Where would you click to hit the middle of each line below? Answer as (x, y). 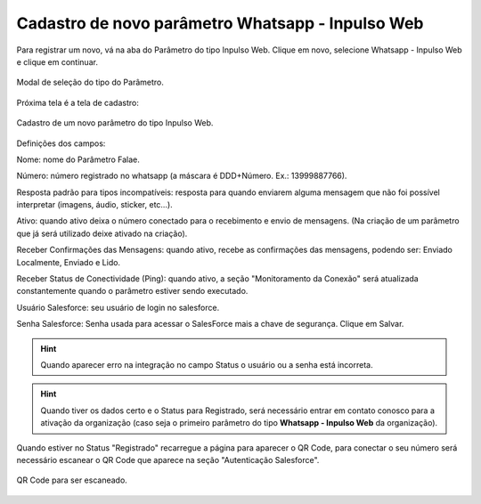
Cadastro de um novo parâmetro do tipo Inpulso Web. (115, 123)
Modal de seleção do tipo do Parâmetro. (90, 82)
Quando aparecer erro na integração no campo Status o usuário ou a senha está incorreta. (207, 364)
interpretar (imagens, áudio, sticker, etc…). (94, 205)
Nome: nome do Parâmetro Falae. (78, 159)
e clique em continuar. (57, 61)
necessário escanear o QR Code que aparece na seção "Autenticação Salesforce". (168, 459)
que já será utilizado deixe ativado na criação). (102, 233)
